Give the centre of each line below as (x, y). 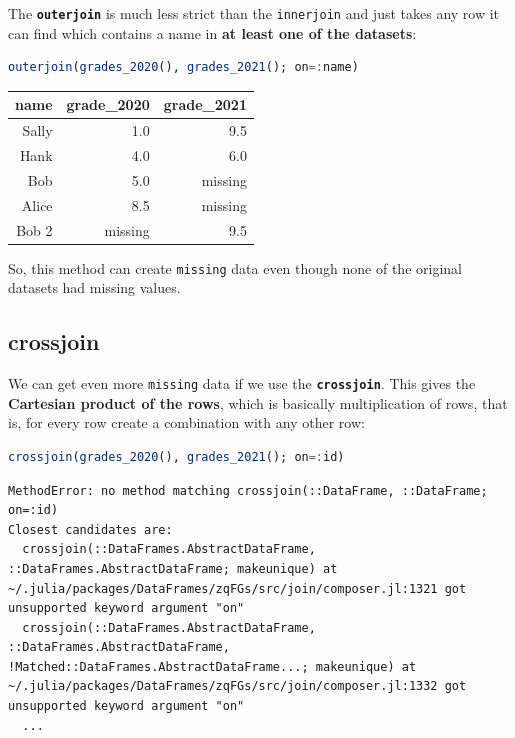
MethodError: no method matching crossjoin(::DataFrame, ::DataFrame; (248, 490)
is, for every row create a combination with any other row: (186, 422)
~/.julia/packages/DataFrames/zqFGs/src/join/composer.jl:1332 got (237, 686)
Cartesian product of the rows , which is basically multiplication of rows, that (258, 402)
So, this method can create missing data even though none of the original (235, 267)
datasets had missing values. (94, 287)
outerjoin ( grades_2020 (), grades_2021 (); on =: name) (183, 67)
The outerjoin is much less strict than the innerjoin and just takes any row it (254, 13)
